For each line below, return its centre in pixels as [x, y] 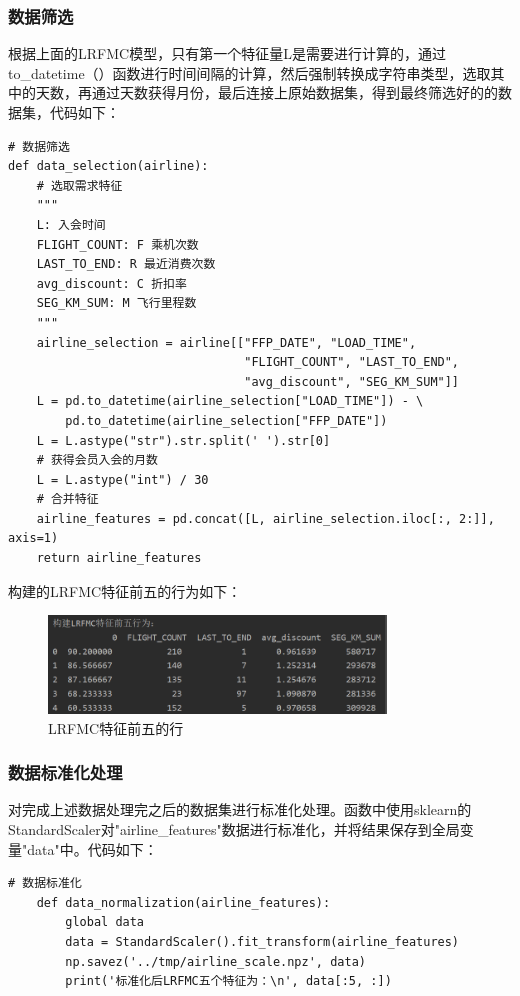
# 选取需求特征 [79, 185]
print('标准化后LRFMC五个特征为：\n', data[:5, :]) [228, 981]
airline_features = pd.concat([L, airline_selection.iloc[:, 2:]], [265, 518]
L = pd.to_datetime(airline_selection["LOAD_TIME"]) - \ [230, 401]
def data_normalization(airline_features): [183, 902]
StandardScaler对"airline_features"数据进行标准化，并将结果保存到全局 [234, 828]
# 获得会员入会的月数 [97, 460]
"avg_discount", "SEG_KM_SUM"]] [352, 381]
